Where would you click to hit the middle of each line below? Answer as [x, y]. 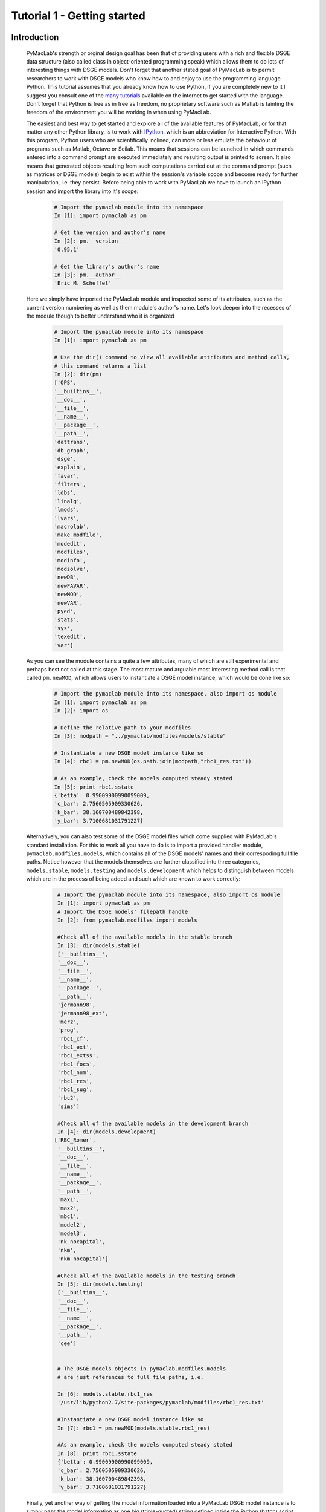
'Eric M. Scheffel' [83, 283]
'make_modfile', [78, 535]
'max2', [69, 1208]
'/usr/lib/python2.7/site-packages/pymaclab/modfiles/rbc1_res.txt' [161, 1403]
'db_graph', [72, 450]
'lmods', [67, 510]
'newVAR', [69, 603]
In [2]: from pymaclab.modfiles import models [127, 920]
